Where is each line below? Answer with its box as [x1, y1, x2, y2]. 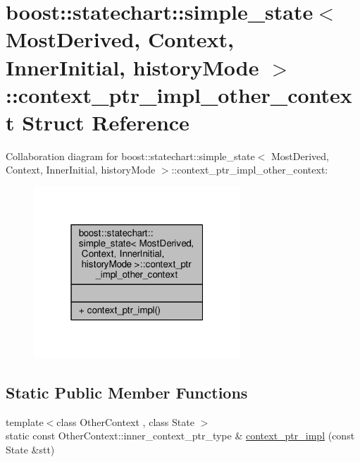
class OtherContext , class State [56, 414, 194, 429]
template [6, 414, 44, 429]
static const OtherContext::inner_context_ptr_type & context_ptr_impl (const [6, 428, 355, 443]
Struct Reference [22, 107, 190, 136]
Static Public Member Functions [6, 381, 248, 403]
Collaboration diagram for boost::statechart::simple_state [6, 148, 255, 163]
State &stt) [6, 442, 55, 456]
